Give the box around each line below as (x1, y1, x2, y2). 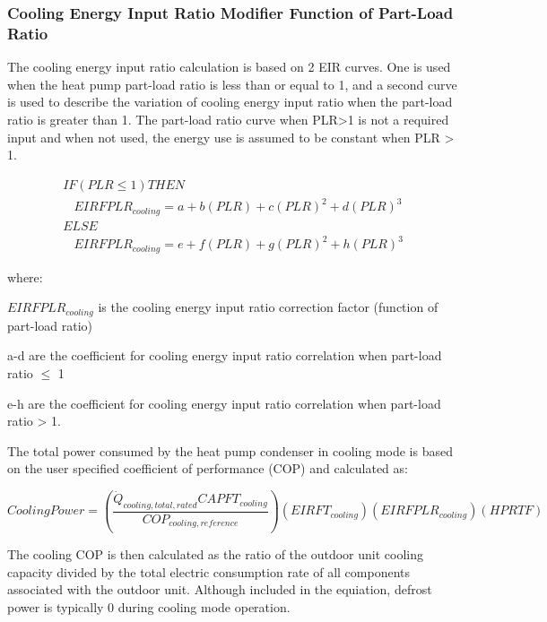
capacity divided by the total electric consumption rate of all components (7, 562, 411, 581)
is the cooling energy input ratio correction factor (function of (98, 298, 438, 316)
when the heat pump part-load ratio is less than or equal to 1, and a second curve (7, 74, 457, 93)
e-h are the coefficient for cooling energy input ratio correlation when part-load (7, 393, 441, 412)
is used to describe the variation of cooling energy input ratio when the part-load (7, 92, 453, 111)
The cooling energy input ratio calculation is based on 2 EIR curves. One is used (7, 57, 451, 76)
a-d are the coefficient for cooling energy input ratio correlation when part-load (7, 346, 442, 365)
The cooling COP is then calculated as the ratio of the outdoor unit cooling (7, 544, 424, 563)
